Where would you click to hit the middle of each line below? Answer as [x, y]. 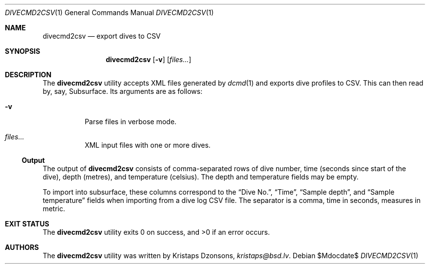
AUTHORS [22, 247]
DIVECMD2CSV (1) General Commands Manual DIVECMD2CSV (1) [109, 12]
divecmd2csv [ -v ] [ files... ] [149, 59]
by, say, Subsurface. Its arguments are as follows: [123, 91]
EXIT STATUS [27, 224]
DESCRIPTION [28, 75]
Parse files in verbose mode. [131, 122]
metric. [54, 209]
